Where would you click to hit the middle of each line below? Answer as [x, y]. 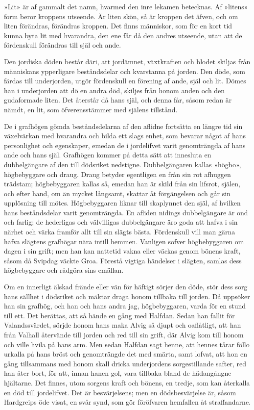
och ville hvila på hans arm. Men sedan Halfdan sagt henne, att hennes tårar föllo [127, 344]
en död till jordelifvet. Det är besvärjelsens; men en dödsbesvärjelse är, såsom [120, 392]
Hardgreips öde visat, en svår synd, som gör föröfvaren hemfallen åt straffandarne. [127, 402]
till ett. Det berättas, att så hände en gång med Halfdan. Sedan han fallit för [119, 315]
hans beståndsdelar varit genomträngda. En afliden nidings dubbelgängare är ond [126, 212]
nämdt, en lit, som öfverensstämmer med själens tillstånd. [91, 109]
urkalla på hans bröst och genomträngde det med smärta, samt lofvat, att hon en [126, 354]
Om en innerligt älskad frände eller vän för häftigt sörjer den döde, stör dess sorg [126, 287]
